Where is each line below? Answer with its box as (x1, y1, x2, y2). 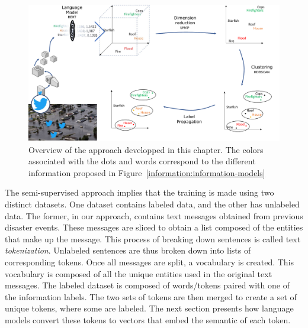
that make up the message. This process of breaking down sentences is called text (5, 232, 301, 245)
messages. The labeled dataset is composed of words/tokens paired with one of (5, 279, 290, 291)
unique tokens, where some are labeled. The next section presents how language (5, 302, 294, 314)
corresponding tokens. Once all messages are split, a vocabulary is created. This (5, 255, 294, 268)
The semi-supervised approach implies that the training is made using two (5, 186, 274, 199)
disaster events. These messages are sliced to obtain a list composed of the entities (5, 221, 303, 233)
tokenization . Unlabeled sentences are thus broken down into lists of (5, 244, 251, 256)
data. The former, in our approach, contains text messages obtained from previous (5, 209, 303, 222)
